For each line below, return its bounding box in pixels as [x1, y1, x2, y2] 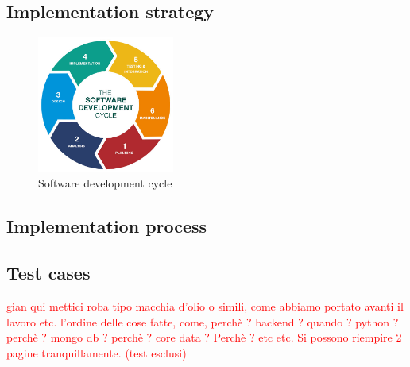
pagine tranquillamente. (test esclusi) [6, 344, 187, 361]
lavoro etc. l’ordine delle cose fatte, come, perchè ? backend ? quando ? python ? [6, 313, 399, 330]
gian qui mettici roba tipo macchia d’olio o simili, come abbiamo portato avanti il [6, 297, 404, 314]
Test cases [6, 261, 91, 285]
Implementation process [6, 214, 207, 238]
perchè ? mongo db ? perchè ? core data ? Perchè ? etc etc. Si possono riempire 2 [6, 329, 402, 346]
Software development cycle [38, 175, 172, 191]
